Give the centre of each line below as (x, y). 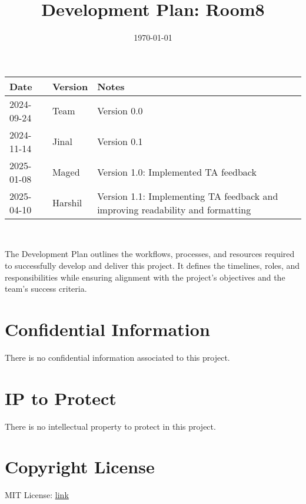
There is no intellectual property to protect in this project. (110, 426)
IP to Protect (61, 398)
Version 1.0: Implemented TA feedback (177, 172)
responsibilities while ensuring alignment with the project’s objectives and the (145, 277)
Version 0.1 (120, 141)
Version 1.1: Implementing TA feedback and (188, 196)
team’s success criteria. (46, 289)
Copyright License (80, 467)
